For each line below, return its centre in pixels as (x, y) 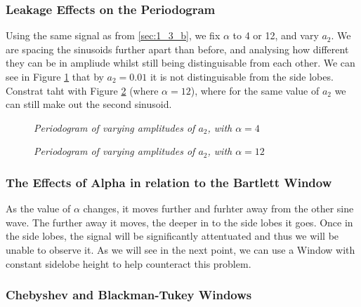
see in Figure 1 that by (55, 76)
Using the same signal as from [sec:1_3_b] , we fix (113, 35)
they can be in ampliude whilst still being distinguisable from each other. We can (180, 63)
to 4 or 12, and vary (276, 35)
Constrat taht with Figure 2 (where (82, 90)
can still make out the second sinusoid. (89, 104)
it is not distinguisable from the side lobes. (242, 76)
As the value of (38, 209)
